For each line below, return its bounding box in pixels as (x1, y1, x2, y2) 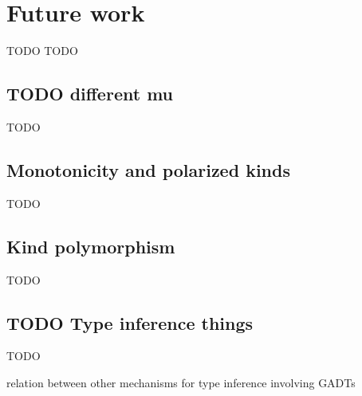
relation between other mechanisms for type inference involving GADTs (6, 374, 356, 390)
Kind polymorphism (6, 233, 175, 258)
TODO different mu (6, 81, 173, 106)
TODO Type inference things (6, 310, 254, 335)
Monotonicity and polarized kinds (6, 157, 290, 182)
